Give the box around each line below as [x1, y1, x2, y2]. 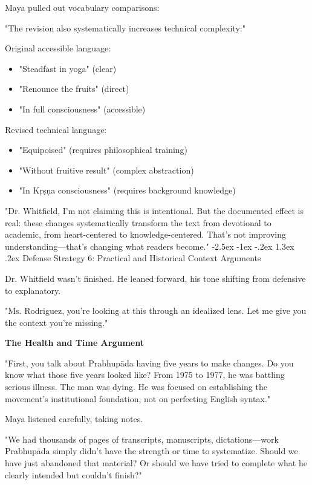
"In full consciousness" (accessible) [19, 102, 146, 115]
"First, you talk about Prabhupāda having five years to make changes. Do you [5, 356, 294, 369]
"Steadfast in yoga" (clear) [19, 62, 117, 74]
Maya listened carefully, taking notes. [5, 412, 143, 425]
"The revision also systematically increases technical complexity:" [5, 21, 245, 34]
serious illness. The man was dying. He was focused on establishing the [5, 380, 267, 393]
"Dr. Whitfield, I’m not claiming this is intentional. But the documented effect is [5, 204, 304, 216]
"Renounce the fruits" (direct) [19, 82, 129, 95]
